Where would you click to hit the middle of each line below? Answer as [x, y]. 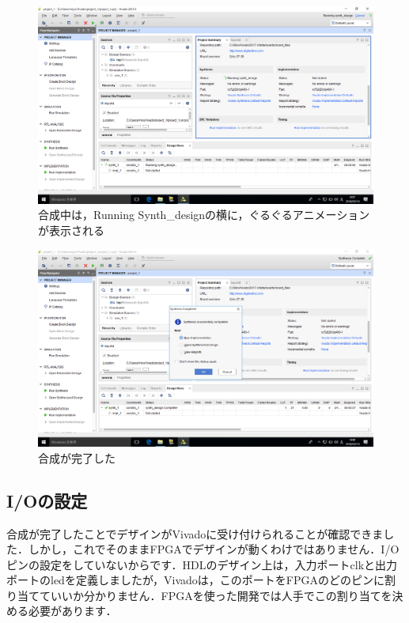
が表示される [71, 230]
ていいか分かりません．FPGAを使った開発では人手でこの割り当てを [216, 595]
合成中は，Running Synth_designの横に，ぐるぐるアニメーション [204, 215]
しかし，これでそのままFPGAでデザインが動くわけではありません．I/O [214, 549]
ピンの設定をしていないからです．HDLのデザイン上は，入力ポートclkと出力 [202, 564]
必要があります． [72, 611]
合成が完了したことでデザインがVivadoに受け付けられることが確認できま [195, 533]
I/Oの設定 [47, 500]
